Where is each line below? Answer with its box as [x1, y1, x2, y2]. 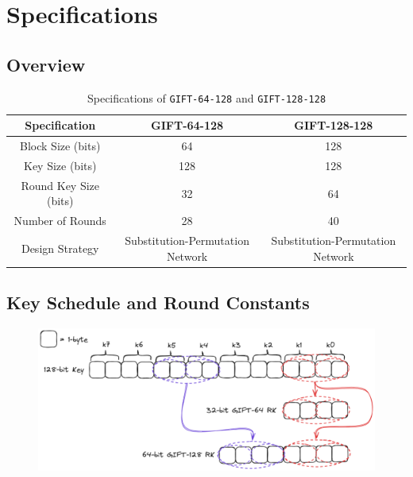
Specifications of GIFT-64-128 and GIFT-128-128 [87, 89, 326, 106]
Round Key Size [21, 176, 100, 193]
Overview [6, 52, 86, 76]
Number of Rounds [14, 212, 106, 229]
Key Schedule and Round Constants [6, 290, 310, 315]
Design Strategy [21, 239, 99, 256]
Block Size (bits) [20, 138, 101, 154]
